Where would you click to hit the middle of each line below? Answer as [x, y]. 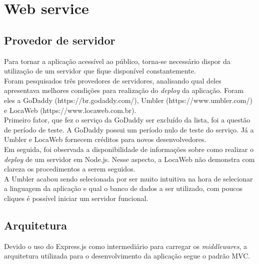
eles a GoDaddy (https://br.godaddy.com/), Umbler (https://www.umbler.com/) [128, 100]
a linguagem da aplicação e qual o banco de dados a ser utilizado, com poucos [123, 188]
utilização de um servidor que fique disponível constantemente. [100, 71]
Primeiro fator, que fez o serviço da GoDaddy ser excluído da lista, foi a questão [127, 120]
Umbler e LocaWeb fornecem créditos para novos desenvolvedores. [105, 139]
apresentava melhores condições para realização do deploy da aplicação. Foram [124, 90]
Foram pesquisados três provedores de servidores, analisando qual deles [113, 80]
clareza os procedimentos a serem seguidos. [70, 169]
